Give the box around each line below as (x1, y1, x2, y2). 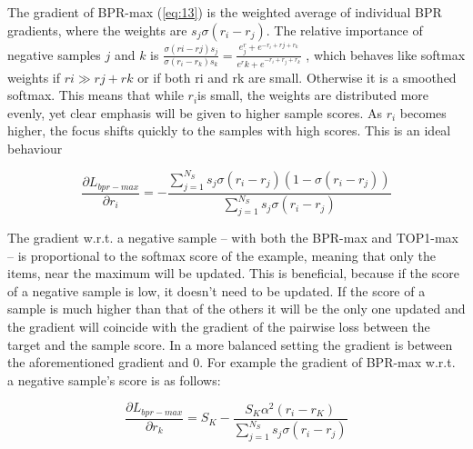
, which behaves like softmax (306, 45, 466, 64)
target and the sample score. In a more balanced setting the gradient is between (7, 334, 453, 354)
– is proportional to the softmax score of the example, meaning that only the (7, 245, 436, 264)
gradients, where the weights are (7, 20, 187, 39)
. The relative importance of (266, 20, 423, 39)
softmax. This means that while (7, 85, 184, 105)
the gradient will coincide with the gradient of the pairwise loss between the (7, 316, 430, 335)
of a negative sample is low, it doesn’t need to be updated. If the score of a (7, 281, 426, 300)
